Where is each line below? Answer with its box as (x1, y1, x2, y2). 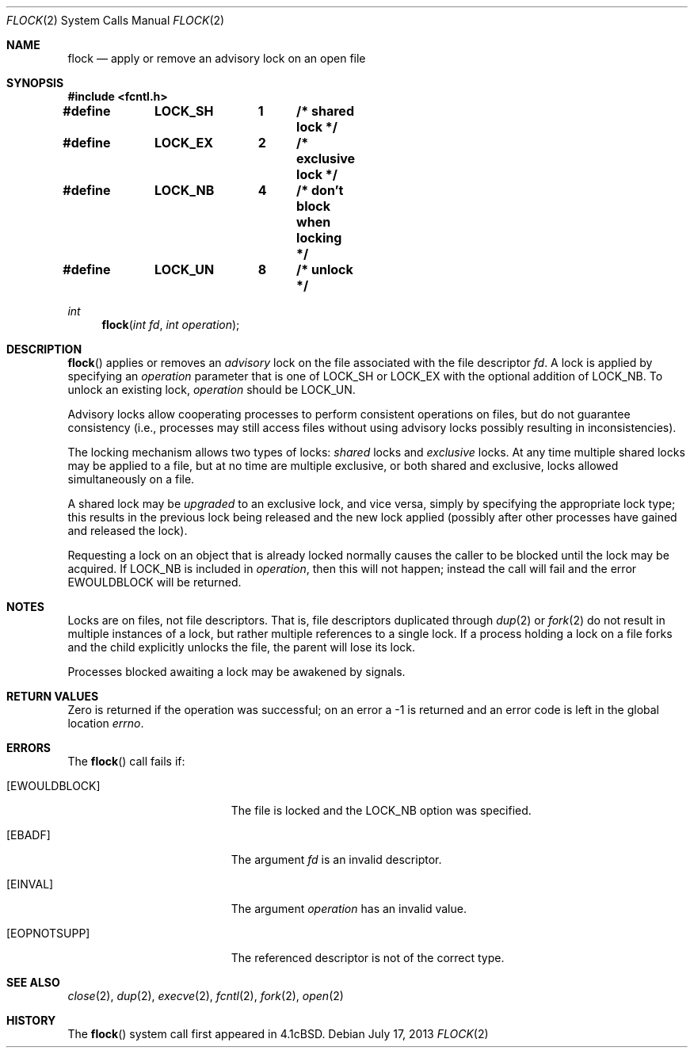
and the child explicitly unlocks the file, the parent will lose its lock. (67, 640, 416, 654)
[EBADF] (6, 828, 51, 842)
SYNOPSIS (6, 76, 64, 90)
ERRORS (6, 741, 51, 754)
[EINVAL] (6, 877, 54, 891)
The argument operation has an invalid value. (231, 902, 467, 915)
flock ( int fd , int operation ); (101, 318, 240, 331)
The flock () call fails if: (67, 754, 185, 768)
